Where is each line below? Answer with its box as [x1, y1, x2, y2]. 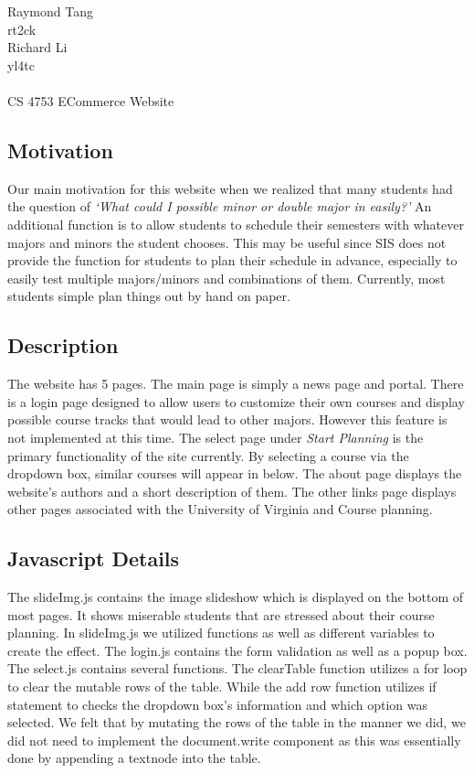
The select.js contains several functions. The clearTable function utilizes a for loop [7, 659, 468, 678]
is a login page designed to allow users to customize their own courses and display [7, 392, 465, 411]
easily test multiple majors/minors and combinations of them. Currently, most [7, 268, 446, 287]
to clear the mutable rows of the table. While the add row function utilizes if [7, 677, 437, 696]
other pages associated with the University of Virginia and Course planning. [7, 499, 433, 519]
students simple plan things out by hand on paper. [7, 286, 290, 306]
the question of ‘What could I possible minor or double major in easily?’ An [7, 197, 432, 216]
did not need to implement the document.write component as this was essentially [7, 730, 461, 749]
